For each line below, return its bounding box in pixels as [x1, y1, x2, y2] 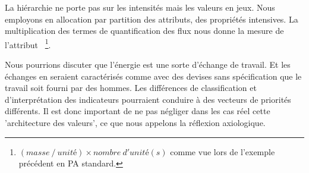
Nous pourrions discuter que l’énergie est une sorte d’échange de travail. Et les [5, 58, 291, 71]
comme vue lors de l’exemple [170, 145, 275, 158]
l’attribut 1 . [5, 36, 51, 51]
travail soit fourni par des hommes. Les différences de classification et [5, 81, 257, 94]
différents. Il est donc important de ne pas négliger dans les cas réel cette [5, 105, 270, 117]
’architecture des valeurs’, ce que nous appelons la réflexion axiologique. [5, 117, 266, 128]
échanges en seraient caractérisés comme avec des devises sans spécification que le [5, 70, 302, 82]
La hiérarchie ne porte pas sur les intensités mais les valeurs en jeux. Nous [5, 1, 275, 13]
